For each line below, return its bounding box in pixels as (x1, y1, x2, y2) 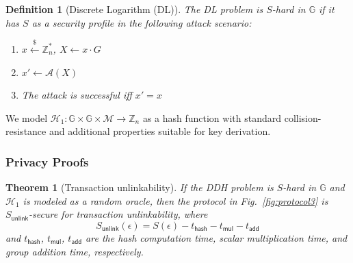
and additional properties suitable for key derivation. (49, 124, 271, 138)
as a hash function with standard (142, 110, 282, 125)
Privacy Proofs (5, 153, 89, 170)
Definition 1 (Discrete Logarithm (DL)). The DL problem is (5, 2, 263, 16)
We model (5, 110, 48, 125)
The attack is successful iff (21, 88, 132, 102)
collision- (284, 110, 322, 125)
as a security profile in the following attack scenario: (31, 15, 252, 29)
